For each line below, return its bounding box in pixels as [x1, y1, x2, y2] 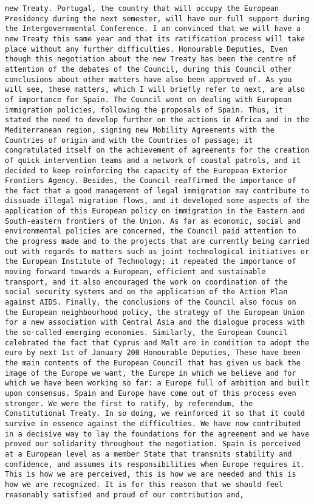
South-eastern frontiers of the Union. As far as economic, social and [5, 216, 301, 226]
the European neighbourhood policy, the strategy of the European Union [5, 308, 305, 317]
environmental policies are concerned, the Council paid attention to [5, 227, 296, 236]
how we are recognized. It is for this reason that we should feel [5, 480, 284, 489]
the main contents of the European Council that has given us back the [5, 358, 301, 367]
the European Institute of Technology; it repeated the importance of [5, 257, 296, 266]
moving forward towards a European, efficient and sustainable [5, 268, 266, 277]
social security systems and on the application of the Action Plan [5, 288, 288, 297]
